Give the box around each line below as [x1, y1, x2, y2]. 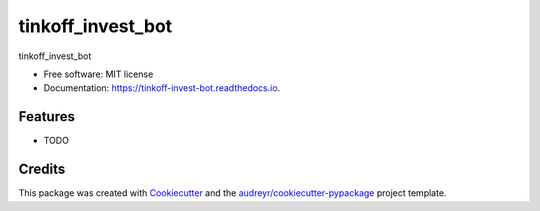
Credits [18, 161, 66, 178]
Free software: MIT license [43, 68, 154, 80]
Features [18, 108, 75, 125]
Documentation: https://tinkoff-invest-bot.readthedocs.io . [43, 82, 281, 94]
